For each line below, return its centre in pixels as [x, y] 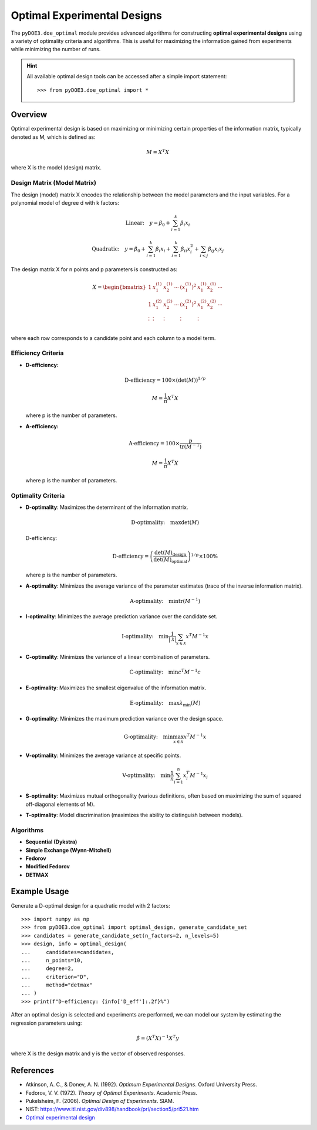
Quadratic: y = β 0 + [119, 249]
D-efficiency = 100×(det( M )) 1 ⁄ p [165, 380]
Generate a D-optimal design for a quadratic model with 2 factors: [90, 905]
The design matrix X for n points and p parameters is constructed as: [94, 269]
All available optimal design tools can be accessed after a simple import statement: [127, 76]
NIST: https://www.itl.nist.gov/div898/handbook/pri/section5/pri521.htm [112, 1109]
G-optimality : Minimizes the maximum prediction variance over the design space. [124, 719]
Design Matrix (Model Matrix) [54, 183]
